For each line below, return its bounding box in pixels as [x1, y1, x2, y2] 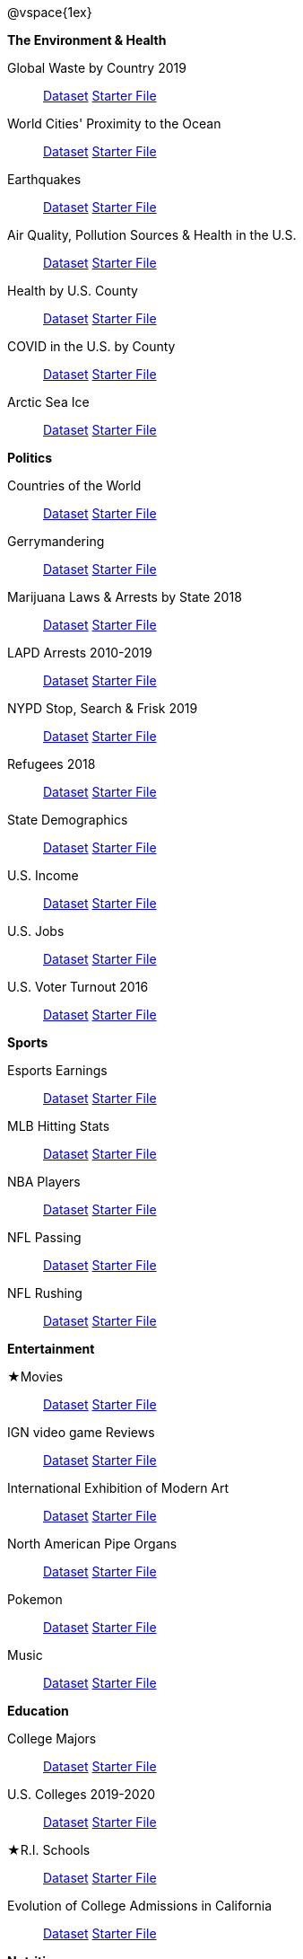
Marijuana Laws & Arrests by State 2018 [7, 589, 242, 604]
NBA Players [7, 1174, 81, 1189]
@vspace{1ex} [7, 4, 92, 20]
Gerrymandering [7, 534, 105, 549]
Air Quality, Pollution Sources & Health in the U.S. [7, 227, 297, 243]
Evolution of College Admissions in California [7, 1898, 273, 1913]
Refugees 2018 [7, 756, 96, 772]
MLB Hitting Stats [7, 1118, 110, 1134]
